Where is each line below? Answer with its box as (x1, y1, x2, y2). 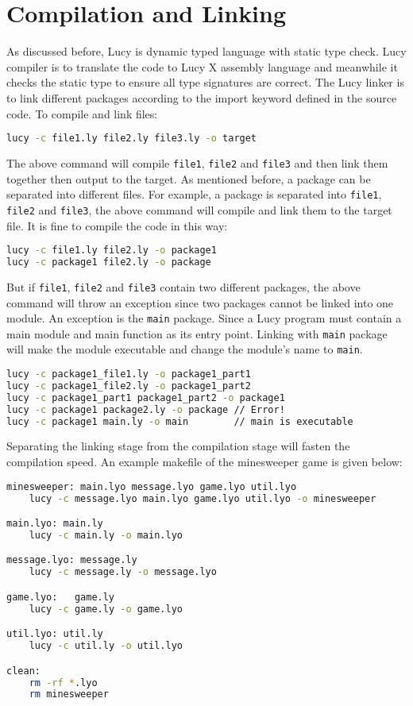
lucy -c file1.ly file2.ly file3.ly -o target (6, 133, 257, 145)
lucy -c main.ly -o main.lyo (29, 529, 183, 541)
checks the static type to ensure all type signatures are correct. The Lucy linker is (6, 74, 404, 91)
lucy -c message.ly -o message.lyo (29, 566, 217, 578)
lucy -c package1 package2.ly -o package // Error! (6, 403, 285, 415)
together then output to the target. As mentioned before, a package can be (6, 170, 371, 187)
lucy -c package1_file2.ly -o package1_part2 (6, 380, 251, 392)
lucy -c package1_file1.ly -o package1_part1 (6, 368, 251, 380)
